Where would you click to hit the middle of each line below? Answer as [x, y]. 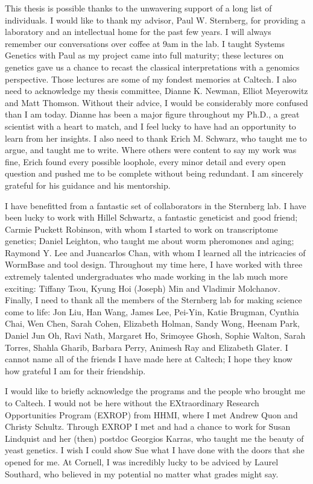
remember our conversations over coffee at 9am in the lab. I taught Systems [145, 43]
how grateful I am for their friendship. [75, 370]
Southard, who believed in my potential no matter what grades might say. [142, 473]
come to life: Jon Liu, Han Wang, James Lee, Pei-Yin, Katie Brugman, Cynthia [152, 311]
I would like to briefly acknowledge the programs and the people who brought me [155, 391]
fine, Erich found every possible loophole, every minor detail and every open [145, 161]
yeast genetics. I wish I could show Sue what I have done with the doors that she [155, 450]
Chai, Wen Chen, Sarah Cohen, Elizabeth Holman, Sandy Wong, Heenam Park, [152, 323]
